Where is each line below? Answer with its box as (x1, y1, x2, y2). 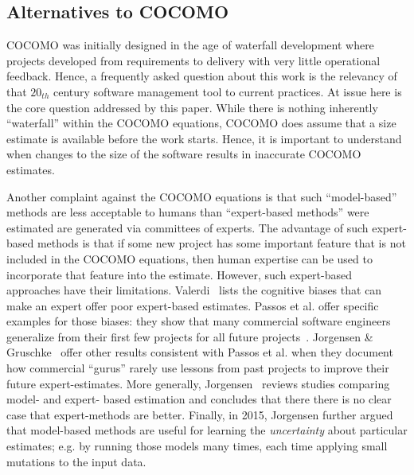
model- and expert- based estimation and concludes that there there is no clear (6, 391, 392, 407)
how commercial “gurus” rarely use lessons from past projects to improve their (6, 360, 389, 376)
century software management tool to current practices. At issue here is (53, 83, 402, 99)
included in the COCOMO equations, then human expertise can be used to (6, 250, 373, 267)
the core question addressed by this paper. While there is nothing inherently (6, 99, 378, 115)
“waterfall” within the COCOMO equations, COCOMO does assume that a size (6, 115, 396, 131)
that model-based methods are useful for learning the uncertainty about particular (6, 422, 408, 438)
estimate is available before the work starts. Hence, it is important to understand (6, 130, 402, 146)
